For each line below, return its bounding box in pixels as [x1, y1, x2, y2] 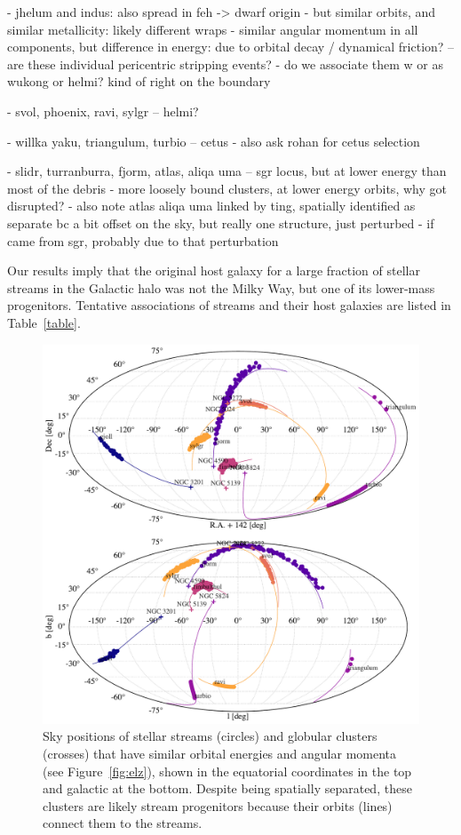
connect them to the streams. [43, 814, 203, 832]
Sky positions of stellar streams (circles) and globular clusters [43, 727, 378, 745]
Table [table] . [7, 313, 81, 331]
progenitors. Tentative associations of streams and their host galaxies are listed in [7, 296, 451, 314]
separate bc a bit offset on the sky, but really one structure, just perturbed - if [7, 213, 434, 232]
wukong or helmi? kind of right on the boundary [7, 72, 271, 91]
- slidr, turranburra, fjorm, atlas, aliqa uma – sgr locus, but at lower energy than [7, 162, 447, 180]
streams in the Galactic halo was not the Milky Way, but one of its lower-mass [7, 278, 435, 297]
